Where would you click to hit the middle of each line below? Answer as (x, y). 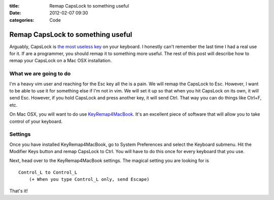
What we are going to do (40, 74)
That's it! (19, 191)
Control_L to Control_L (48, 172)
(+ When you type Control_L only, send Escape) (89, 180)
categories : (22, 20)
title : (14, 6)
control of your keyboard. (36, 121)
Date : (15, 13)
